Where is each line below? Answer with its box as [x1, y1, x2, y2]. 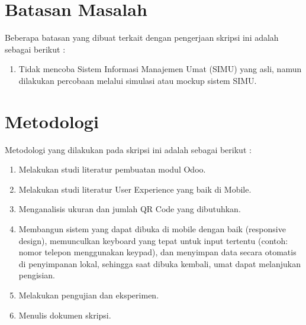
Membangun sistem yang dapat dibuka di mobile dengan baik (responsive [18, 223, 286, 235]
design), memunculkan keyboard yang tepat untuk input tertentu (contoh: [18, 234, 288, 246]
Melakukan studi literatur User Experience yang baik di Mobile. [18, 183, 252, 195]
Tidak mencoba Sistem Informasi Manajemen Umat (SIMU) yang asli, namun [18, 63, 302, 75]
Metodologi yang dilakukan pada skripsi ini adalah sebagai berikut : [5, 143, 252, 155]
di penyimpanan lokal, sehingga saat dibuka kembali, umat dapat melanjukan [18, 257, 301, 269]
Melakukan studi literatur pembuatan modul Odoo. [18, 163, 206, 175]
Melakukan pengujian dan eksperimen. [18, 288, 159, 301]
